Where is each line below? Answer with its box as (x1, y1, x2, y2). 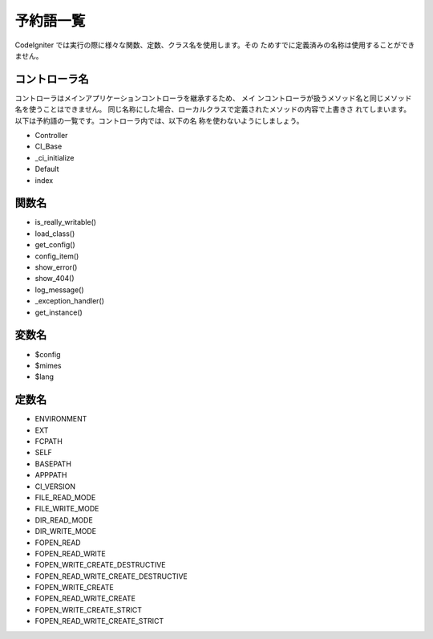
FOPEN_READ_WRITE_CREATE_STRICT (34, 617, 164, 626)
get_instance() (34, 307, 83, 317)
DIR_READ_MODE (34, 515, 94, 525)
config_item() (34, 251, 79, 261)
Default (34, 165, 59, 174)
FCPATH (34, 436, 63, 446)
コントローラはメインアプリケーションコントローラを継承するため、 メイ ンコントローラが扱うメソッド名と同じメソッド (14, 93, 412, 103)
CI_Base (34, 141, 63, 152)
